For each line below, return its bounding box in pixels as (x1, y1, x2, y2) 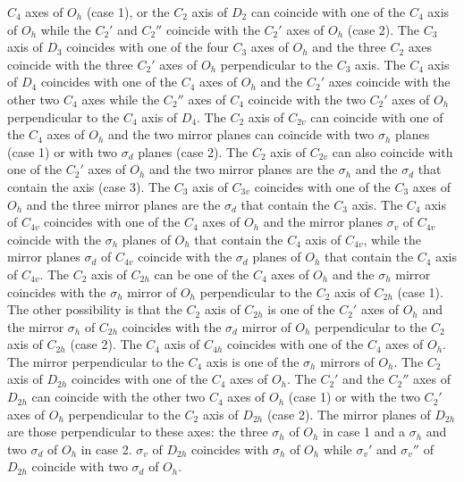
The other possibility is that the (7, 300, 182, 319)
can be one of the (154, 264, 249, 283)
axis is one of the (206, 352, 299, 370)
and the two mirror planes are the (148, 160, 335, 179)
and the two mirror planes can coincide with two (108, 125, 375, 144)
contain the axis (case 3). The (7, 177, 171, 195)
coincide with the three (7, 54, 133, 73)
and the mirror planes (263, 212, 383, 231)
